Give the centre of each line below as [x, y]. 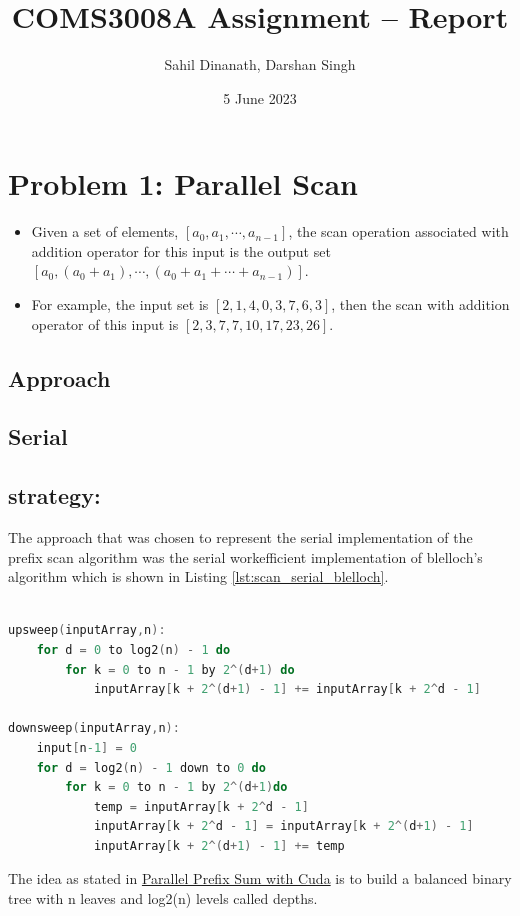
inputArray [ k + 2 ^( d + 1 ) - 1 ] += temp [219, 845]
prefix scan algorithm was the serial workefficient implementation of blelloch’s [245, 556]
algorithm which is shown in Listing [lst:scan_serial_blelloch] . [198, 576]
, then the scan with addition [420, 304]
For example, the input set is [120, 304]
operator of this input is [105, 323]
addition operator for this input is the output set [181, 250]
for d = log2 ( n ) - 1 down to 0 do [151, 767]
